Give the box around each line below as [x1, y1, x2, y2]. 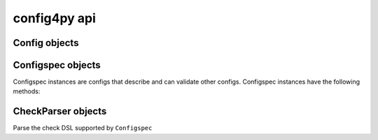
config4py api [13, 10, 96, 26]
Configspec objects [13, 59, 101, 71]
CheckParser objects [13, 105, 107, 118]
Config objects [13, 37, 79, 49]
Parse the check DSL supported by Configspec [13, 124, 153, 132]
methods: [13, 87, 41, 95]
